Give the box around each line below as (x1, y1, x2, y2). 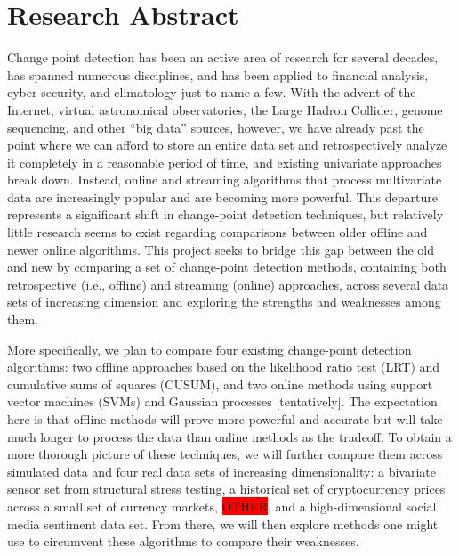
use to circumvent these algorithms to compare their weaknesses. (7, 532, 359, 551)
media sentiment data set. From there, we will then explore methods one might (7, 514, 439, 533)
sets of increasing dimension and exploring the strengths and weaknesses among (7, 292, 441, 311)
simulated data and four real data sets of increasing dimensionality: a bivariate (7, 462, 437, 480)
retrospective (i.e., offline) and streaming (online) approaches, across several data (7, 274, 449, 293)
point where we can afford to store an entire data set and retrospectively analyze (7, 135, 447, 154)
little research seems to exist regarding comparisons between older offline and (7, 223, 428, 241)
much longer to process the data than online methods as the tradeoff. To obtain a (7, 427, 452, 446)
